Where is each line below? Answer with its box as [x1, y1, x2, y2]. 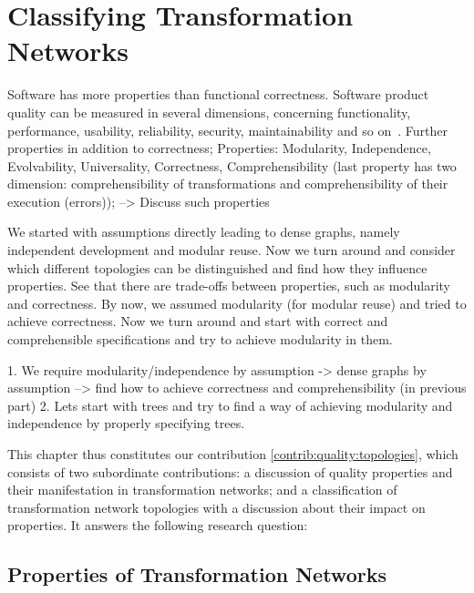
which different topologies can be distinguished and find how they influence [7, 258, 428, 277]
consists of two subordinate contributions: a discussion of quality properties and [7, 462, 453, 481]
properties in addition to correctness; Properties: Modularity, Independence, [7, 138, 431, 158]
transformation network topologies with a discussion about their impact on [7, 497, 426, 516]
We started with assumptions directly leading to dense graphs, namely [7, 222, 400, 241]
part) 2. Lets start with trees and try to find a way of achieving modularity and [7, 395, 453, 414]
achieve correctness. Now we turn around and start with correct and [7, 312, 388, 331]
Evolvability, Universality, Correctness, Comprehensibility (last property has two [7, 156, 457, 175]
